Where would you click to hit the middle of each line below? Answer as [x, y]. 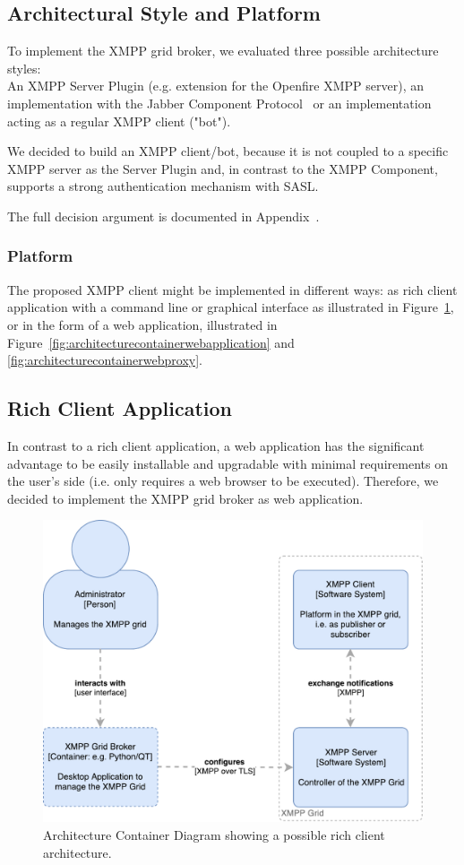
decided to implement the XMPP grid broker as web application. [185, 498]
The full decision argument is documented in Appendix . [163, 216]
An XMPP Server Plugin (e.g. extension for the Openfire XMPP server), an [215, 86]
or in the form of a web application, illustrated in [142, 324]
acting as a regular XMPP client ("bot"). [119, 121]
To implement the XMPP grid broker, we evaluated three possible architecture [223, 51]
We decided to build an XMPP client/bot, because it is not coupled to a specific [228, 151]
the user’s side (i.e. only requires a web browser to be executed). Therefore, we [223, 481]
